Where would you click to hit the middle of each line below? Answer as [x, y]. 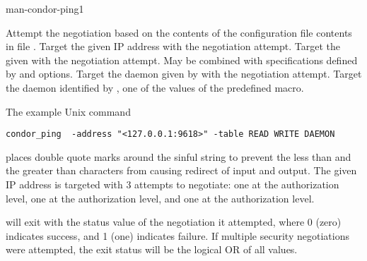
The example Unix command [68, 111]
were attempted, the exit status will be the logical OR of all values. [152, 249]
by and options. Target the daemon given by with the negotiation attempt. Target [184, 74]
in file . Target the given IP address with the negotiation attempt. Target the [173, 46]
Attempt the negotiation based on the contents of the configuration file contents [179, 32]
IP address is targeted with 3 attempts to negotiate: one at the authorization [173, 184]
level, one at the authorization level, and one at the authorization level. [160, 198]
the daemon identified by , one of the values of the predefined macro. [155, 87]
